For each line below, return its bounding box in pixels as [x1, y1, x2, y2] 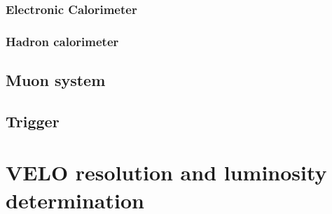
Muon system [6, 69, 106, 91]
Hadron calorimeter [6, 32, 119, 50]
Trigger [6, 110, 60, 131]
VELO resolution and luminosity [6, 158, 327, 187]
